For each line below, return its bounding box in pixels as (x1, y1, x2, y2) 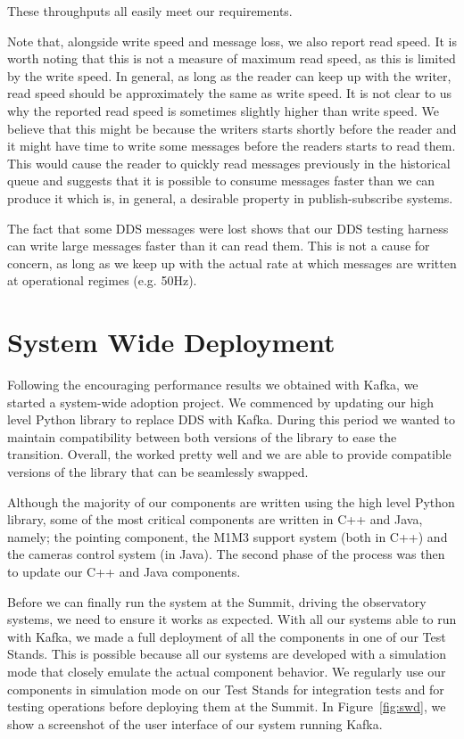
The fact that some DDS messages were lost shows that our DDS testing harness (7, 218, 449, 237)
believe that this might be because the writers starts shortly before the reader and (7, 119, 457, 137)
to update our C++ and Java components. (7, 562, 241, 580)
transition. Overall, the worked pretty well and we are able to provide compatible (7, 445, 452, 464)
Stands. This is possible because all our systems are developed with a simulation (7, 645, 446, 663)
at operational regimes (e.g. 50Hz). (7, 271, 197, 290)
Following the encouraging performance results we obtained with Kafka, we (7, 375, 418, 394)
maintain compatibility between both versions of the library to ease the (7, 427, 397, 446)
